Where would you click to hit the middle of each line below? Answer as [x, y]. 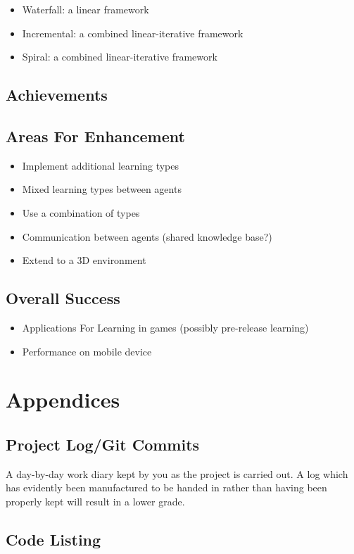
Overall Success [63, 298]
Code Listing [53, 539]
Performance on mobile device [87, 351]
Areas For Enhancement [95, 136]
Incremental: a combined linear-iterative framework [133, 33]
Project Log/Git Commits [103, 444]
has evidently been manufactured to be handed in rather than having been [166, 487]
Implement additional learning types [100, 165]
